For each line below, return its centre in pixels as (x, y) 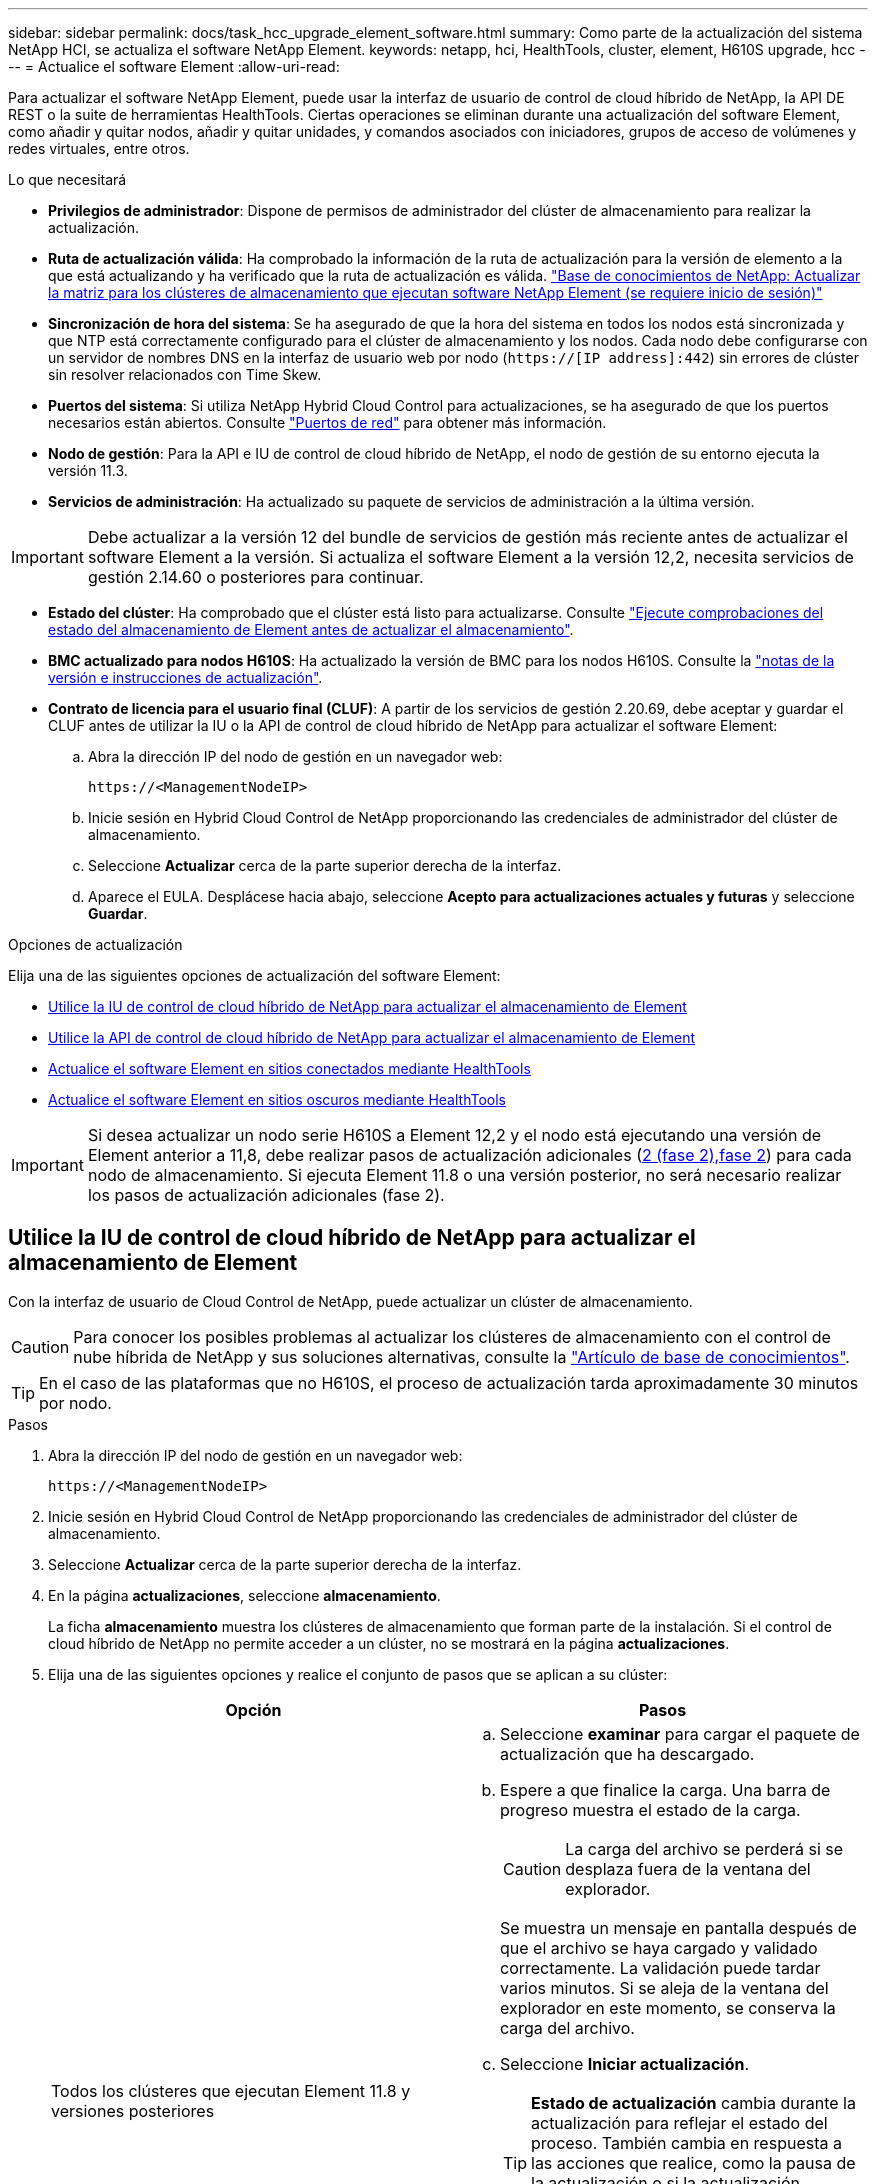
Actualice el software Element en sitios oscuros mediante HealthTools (277, 1099)
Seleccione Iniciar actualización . (625, 2063)
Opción (253, 1709)
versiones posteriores (133, 2110)
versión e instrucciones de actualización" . (185, 677)
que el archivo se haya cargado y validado (659, 1947)
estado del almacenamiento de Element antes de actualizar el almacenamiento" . (311, 629)
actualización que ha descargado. (627, 1753)
